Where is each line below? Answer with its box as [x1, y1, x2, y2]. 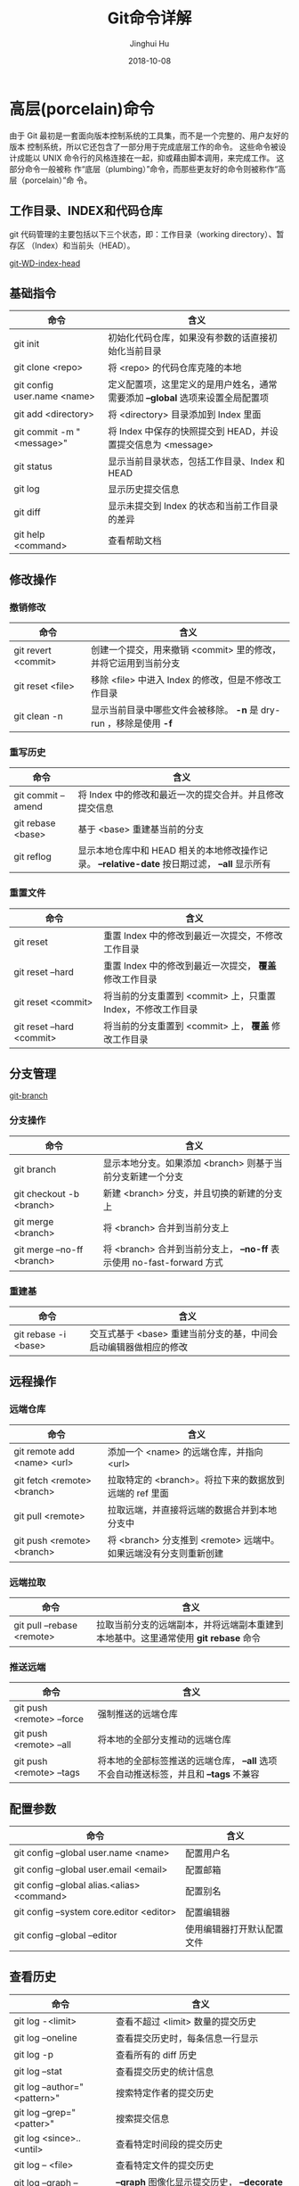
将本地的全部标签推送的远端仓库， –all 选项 [97, 1754, 278, 1767]
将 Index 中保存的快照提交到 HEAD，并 [108, 425, 270, 438]
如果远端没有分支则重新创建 [107, 1547, 224, 1559]
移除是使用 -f [115, 717, 173, 730]
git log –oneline [13, 2031, 77, 2043]
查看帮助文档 [108, 534, 162, 547]
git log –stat [13, 2065, 62, 2077]
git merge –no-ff [13, 1243, 84, 1256]
